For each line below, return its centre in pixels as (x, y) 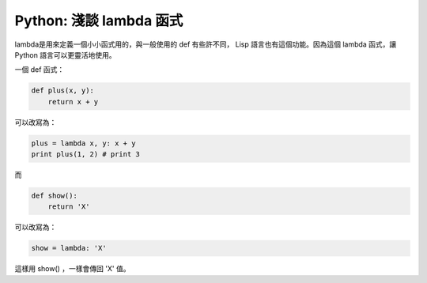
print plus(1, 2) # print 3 (85, 155)
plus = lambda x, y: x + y (83, 143)
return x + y (73, 102)
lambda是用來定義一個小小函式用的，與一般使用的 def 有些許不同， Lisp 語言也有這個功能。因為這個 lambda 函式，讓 (206, 44)
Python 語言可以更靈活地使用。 (65, 55)
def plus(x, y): (63, 91)
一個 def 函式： (40, 70)
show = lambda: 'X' (69, 248)
